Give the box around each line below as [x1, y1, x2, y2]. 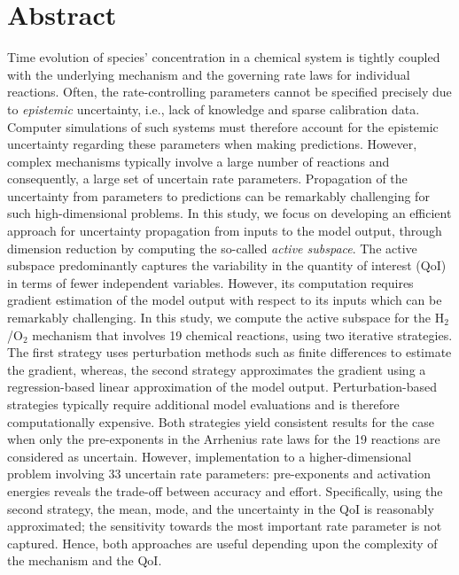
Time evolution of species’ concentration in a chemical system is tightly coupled [7, 48, 440, 66]
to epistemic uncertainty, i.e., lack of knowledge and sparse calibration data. [7, 99, 420, 118]
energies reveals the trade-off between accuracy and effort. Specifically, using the [7, 481, 443, 500]
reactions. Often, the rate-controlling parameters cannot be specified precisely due [7, 82, 452, 101]
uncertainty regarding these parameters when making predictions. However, [7, 135, 417, 153]
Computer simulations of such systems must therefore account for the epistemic [7, 117, 439, 136]
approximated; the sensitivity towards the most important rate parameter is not [7, 517, 442, 535]
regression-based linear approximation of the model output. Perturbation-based [7, 377, 437, 396]
